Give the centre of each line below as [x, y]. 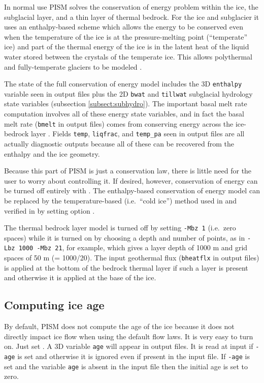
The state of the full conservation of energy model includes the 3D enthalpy [123, 84]
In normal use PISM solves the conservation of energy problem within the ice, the [131, 7]
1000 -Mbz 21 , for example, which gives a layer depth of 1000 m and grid [133, 247]
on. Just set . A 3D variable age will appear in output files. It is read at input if [129, 346]
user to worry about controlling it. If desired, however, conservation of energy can [131, 180]
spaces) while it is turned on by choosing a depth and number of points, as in [125, 237]
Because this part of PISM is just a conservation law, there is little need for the [128, 171]
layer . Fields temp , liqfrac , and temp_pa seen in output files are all [138, 134]
